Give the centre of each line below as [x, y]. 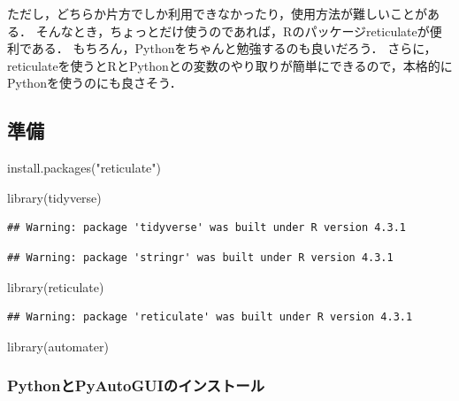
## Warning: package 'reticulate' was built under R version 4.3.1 [210, 317]
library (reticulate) [56, 286]
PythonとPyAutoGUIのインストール [136, 386]
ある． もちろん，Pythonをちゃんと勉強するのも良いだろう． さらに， [234, 48]
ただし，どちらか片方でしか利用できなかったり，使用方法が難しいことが [218, 13]
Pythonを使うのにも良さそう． [95, 83]
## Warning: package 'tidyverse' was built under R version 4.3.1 [207, 228]
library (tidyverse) [54, 197]
